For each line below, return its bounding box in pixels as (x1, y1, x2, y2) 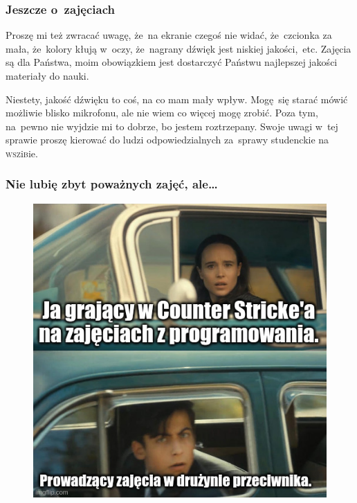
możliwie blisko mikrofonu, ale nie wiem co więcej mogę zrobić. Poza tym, (6, 105, 318, 120)
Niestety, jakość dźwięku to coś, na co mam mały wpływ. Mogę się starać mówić (6, 91, 348, 106)
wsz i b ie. (6, 145, 38, 160)
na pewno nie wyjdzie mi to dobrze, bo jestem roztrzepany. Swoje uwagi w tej (6, 118, 338, 133)
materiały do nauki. (6, 69, 89, 82)
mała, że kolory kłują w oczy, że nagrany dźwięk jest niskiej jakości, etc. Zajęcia (6, 41, 351, 55)
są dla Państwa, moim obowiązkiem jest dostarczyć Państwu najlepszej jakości (6, 55, 338, 69)
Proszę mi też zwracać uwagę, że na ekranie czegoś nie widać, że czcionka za (6, 28, 332, 42)
